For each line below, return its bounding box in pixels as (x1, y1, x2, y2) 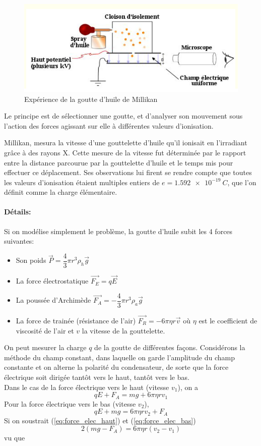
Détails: (4, 206, 31, 217)
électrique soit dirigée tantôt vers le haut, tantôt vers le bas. (4, 371, 189, 382)
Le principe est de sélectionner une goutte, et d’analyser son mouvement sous (4, 110, 243, 121)
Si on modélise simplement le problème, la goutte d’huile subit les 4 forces (4, 226, 233, 236)
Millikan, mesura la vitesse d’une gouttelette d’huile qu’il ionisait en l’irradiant (4, 137, 247, 148)
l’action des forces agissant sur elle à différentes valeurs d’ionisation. (4, 120, 214, 131)
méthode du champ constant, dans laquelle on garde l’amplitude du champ (4, 352, 235, 362)
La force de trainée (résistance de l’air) (16, 315, 136, 326)
